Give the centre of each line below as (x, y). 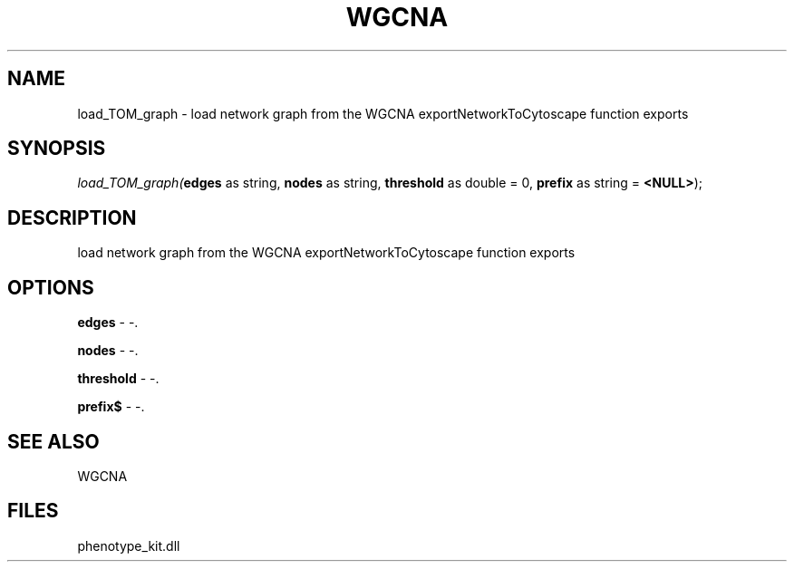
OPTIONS (51, 287)
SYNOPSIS (57, 149)
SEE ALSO (53, 441)
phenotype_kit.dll (129, 545)
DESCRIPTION (72, 217)
